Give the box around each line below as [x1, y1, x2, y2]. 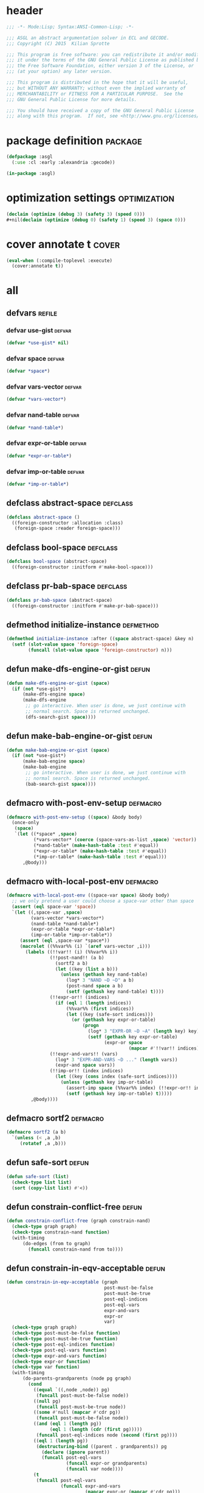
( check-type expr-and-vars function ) [12, 1353, 107, 1359]
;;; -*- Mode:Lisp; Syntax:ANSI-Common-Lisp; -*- [6, 24, 135, 30]
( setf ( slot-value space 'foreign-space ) [12, 641, 118, 648]
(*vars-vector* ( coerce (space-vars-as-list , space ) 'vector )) [33, 837, 197, 843]
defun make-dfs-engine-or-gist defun [6, 664, 151, 674]
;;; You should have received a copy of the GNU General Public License [6, 107, 194, 113]
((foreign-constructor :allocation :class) [12, 520, 123, 526]
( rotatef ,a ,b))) [19, 1140, 67, 1147]
